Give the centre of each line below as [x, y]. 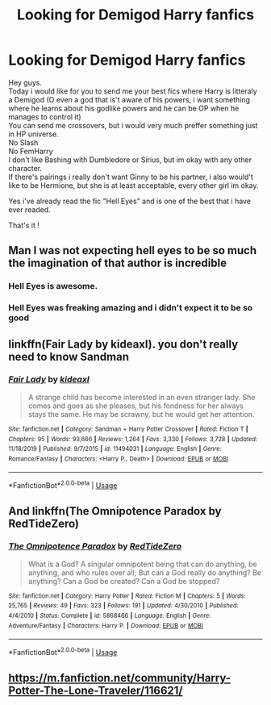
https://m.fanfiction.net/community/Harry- [120, 678]
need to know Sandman [69, 357]
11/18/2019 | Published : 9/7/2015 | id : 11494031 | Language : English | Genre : [115, 449]
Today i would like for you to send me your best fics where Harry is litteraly [133, 91]
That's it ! [24, 225]
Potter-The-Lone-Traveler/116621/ [96, 690]
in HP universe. [33, 134]
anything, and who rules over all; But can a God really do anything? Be [145, 572]
